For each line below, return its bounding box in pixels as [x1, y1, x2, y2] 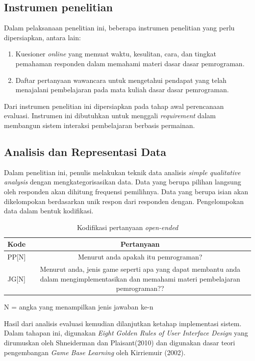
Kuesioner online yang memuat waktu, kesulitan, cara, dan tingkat [15, 49, 217, 59]
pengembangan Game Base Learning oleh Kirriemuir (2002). [4, 347, 186, 357]
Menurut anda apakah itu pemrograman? [78, 252, 203, 262]
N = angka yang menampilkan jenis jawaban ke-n [4, 302, 153, 312]
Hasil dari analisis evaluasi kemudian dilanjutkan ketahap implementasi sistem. [4, 318, 242, 328]
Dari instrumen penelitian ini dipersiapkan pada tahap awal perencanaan [4, 101, 224, 111]
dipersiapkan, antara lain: [4, 32, 81, 42]
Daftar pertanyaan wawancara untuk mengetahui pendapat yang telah [15, 75, 227, 85]
